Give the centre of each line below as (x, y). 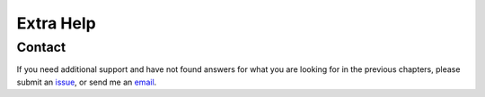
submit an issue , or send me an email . (87, 82)
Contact (41, 47)
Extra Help (56, 23)
